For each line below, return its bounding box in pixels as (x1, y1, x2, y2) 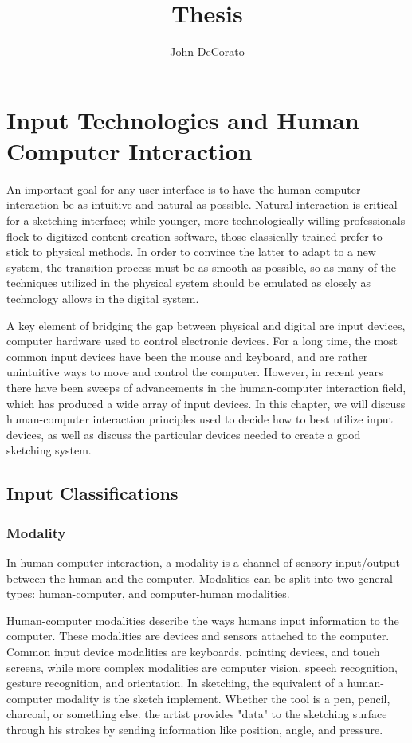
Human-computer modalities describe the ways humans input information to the (6, 611, 399, 628)
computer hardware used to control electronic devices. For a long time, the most (6, 332, 398, 349)
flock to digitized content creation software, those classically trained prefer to (6, 227, 383, 244)
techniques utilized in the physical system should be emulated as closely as (6, 274, 371, 291)
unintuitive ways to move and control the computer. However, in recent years (6, 364, 383, 380)
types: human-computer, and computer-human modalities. (6, 585, 290, 602)
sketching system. (6, 442, 92, 458)
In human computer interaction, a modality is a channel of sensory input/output (6, 553, 400, 570)
